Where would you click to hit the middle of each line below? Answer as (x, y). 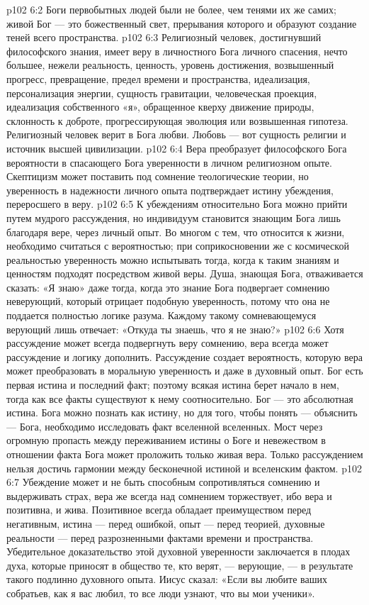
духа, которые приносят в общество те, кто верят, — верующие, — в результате (180, 565)
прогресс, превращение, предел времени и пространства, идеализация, (158, 78)
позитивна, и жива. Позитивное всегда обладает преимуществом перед (159, 510)
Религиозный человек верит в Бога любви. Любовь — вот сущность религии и (176, 134)
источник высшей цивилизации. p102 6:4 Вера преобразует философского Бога (177, 148)
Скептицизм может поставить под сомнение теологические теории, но (158, 176)
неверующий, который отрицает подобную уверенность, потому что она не (168, 301)
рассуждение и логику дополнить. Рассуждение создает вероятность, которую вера (184, 356)
